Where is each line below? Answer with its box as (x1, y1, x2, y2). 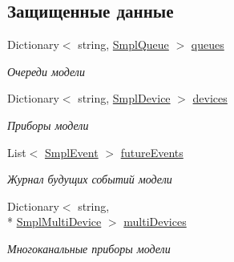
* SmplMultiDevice (7, 213, 102, 230)
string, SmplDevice (78, 90, 171, 107)
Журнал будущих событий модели (7, 171, 172, 187)
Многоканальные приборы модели (7, 240, 171, 256)
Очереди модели (7, 62, 85, 79)
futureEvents (120, 143, 184, 160)
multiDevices (123, 213, 187, 230)
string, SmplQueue (78, 36, 169, 53)
